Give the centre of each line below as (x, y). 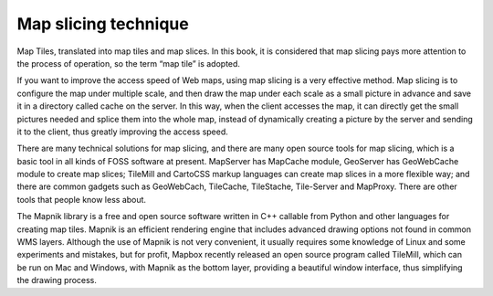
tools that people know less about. (81, 199)
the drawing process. (57, 280)
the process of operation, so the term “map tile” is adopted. (129, 63)
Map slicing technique (103, 24)
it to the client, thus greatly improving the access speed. (122, 132)
